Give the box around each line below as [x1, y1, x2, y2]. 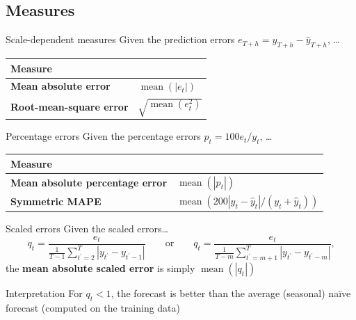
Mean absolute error [10, 79, 111, 93]
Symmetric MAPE [10, 194, 102, 209]
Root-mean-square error [10, 99, 129, 113]
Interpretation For [6, 286, 83, 301]
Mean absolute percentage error [10, 175, 168, 189]
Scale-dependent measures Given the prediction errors [6, 32, 235, 47]
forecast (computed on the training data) [6, 300, 181, 314]
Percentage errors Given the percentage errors [6, 129, 201, 143]
